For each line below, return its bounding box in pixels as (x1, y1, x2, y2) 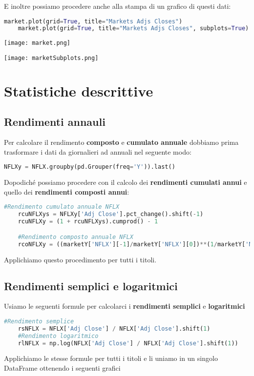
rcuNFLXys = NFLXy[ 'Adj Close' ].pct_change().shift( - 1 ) (18, 211, 204, 218)
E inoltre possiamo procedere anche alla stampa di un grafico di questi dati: (4, 1, 231, 11)
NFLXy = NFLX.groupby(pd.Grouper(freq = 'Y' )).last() (4, 163, 175, 171)
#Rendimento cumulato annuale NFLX (4, 203, 120, 211)
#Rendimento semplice (4, 317, 74, 325)
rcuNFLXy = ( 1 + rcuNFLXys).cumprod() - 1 (18, 218, 158, 225)
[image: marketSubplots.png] (4, 55, 99, 61)
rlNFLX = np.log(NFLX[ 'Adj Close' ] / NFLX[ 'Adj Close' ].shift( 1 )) (18, 339, 238, 347)
